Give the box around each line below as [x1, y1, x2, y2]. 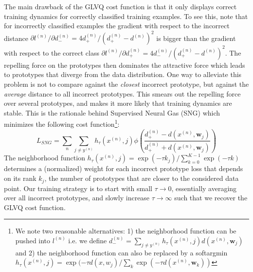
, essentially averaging [171, 183, 237, 193]
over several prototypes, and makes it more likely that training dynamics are [4, 98, 232, 108]
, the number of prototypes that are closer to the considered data [44, 173, 239, 183]
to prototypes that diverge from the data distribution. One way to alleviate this [4, 69, 242, 79]
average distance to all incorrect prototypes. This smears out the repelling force [4, 88, 241, 98]
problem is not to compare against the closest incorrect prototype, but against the [4, 78, 249, 89]
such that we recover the [174, 193, 248, 203]
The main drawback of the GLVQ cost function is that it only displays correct [4, 1, 237, 11]
